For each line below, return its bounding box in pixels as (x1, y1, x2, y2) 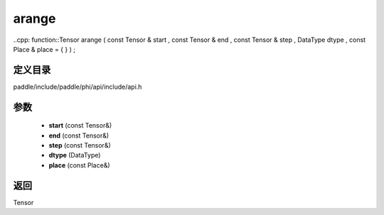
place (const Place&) (48, 160, 110, 170)
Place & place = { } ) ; (13, 45, 76, 53)
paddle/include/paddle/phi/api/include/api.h (13, 82, 142, 91)
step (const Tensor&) (48, 141, 112, 150)
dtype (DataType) (48, 151, 101, 160)
